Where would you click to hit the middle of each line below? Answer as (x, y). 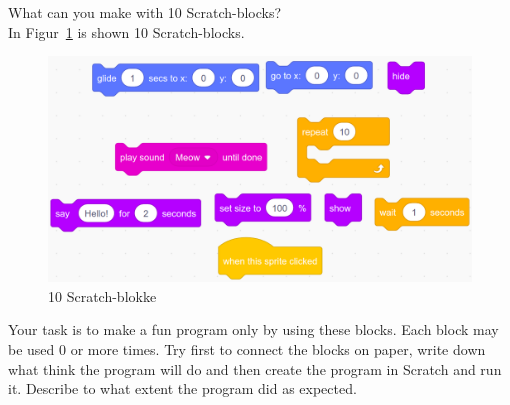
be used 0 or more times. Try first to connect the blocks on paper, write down (247, 349)
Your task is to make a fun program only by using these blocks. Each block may (253, 329)
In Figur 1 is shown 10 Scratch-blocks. (126, 31)
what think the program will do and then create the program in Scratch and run (255, 368)
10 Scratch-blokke (102, 295)
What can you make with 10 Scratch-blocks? (145, 12)
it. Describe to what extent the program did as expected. (182, 388)
